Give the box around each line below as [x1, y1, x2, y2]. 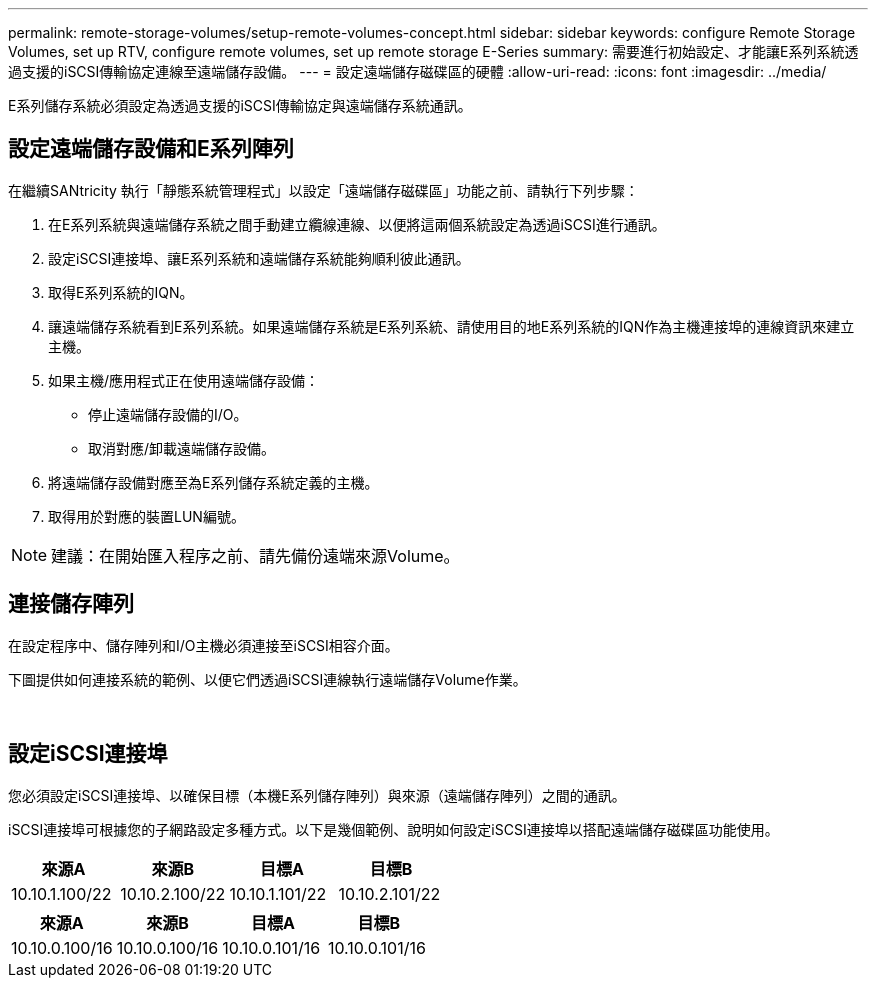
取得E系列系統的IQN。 [48, 283, 194, 301]
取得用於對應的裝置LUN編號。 [48, 507, 245, 525]
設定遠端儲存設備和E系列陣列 [8, 136, 294, 162]
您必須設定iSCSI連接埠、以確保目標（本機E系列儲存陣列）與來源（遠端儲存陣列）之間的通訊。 [8, 786, 626, 804]
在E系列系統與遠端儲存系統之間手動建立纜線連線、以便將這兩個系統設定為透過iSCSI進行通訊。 [48, 215, 666, 233]
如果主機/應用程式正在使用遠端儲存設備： [48, 371, 320, 389]
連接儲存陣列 [8, 591, 134, 617]
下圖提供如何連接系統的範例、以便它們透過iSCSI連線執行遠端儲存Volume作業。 [8, 670, 527, 688]
